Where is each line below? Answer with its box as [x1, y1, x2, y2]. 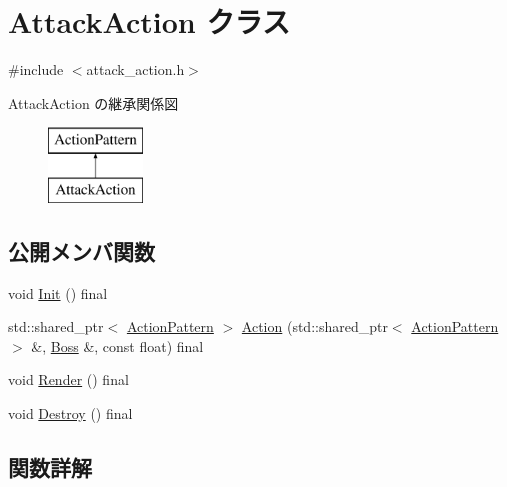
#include [8, 59, 64, 80]
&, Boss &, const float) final [31, 335, 204, 356]
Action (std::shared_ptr [241, 316, 388, 337]
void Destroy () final [8, 403, 133, 424]
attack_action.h [86, 59, 185, 80]
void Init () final [8, 282, 108, 303]
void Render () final [8, 369, 129, 390]
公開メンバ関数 [8, 235, 155, 266]
